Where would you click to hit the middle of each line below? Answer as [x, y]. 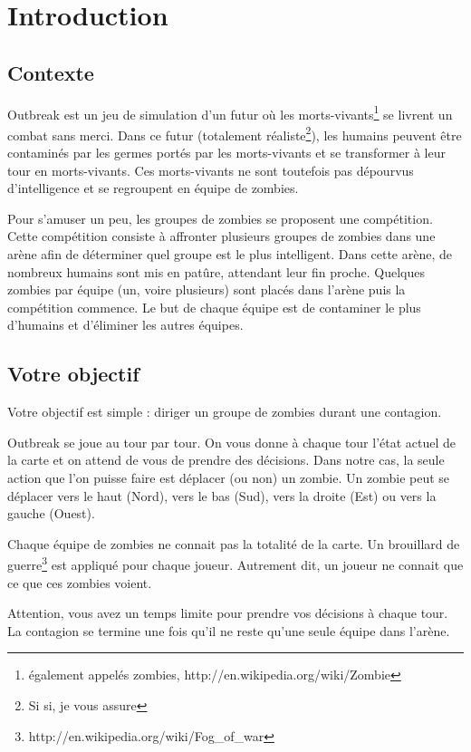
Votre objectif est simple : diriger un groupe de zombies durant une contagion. [225, 412]
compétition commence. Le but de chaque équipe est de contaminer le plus [214, 307]
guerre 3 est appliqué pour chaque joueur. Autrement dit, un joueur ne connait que [235, 564]
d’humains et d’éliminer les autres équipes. [125, 325]
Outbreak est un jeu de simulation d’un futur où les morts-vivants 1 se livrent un [230, 112]
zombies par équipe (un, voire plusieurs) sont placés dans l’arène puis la [207, 289]
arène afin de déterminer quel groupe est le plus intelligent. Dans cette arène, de [230, 254]
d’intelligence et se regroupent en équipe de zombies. [153, 188]
